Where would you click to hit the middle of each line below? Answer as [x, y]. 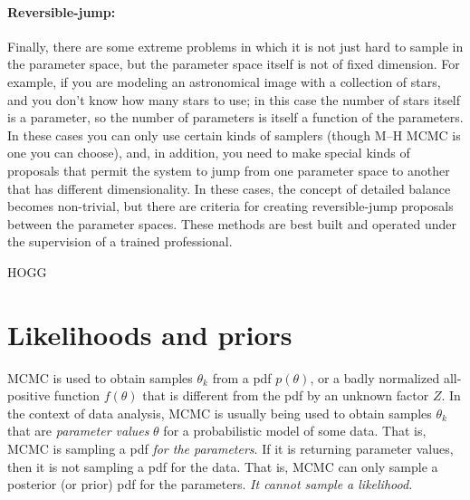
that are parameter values [78, 431]
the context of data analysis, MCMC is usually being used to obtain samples [220, 413]
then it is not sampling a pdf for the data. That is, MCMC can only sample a [223, 466]
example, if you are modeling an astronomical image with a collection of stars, [224, 81]
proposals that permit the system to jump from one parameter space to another [229, 170]
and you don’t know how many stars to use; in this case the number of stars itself [234, 99]
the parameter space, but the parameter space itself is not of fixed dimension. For [234, 64]
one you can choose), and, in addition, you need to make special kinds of [209, 153]
